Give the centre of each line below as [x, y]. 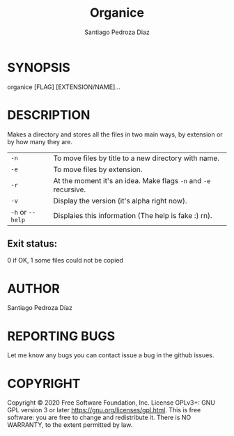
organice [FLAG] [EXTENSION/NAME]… [64, 87]
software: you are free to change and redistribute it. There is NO [99, 418]
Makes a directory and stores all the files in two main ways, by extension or [115, 134]
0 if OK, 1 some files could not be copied [65, 260]
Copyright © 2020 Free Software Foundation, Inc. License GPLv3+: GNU [111, 403]
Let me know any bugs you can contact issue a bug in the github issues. [111, 355]
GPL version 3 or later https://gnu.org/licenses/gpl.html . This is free [104, 410]
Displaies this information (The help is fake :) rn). [133, 215]
